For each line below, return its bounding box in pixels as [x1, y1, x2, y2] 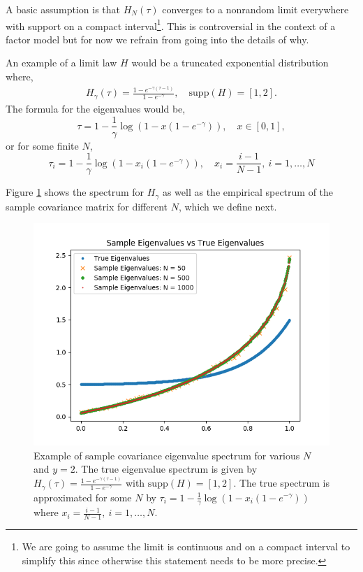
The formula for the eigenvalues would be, [6, 101, 186, 115]
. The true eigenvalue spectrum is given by [75, 462, 258, 476]
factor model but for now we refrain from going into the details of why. [6, 31, 309, 46]
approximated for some [34, 489, 132, 504]
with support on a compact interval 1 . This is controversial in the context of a [6, 16, 336, 33]
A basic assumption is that [6, 2, 121, 16]
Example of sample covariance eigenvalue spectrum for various [34, 448, 300, 462]
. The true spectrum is [233, 476, 329, 490]
